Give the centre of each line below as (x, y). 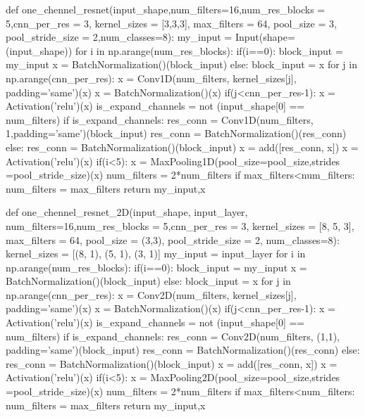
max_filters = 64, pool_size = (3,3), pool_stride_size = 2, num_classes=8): (173, 239)
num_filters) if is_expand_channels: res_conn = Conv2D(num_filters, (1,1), (173, 336)
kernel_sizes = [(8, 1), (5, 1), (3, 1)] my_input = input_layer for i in (156, 254)
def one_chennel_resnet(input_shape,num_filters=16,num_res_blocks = (166, 9)
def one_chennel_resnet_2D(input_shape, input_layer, (127, 212)
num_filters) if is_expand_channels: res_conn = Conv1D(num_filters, (160, 119)
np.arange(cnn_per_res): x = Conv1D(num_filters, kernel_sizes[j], (151, 78)
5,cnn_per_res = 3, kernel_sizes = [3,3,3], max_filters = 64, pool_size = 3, (171, 23)
